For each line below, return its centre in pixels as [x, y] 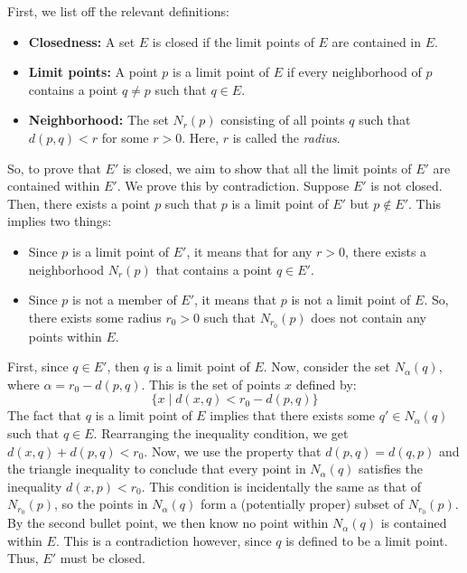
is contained [414, 523]
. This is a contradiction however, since [163, 540]
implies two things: [60, 221]
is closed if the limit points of [233, 41]
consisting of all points [283, 120]
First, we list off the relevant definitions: [118, 11]
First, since [38, 366]
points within [65, 336]
